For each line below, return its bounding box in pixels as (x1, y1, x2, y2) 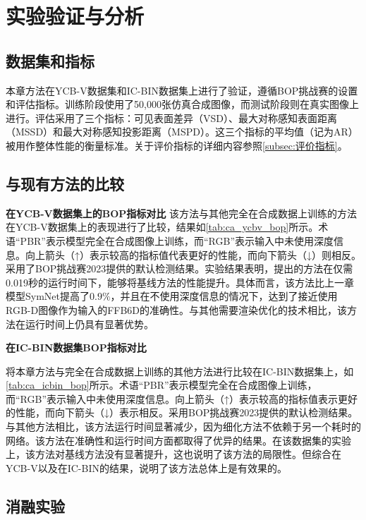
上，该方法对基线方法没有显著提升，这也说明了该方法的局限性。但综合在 (6, 447, 341, 461)
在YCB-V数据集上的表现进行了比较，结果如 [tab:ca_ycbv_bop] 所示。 (6, 219, 319, 234)
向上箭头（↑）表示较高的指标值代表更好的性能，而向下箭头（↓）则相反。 (25, 247, 361, 262)
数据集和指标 (6, 49, 94, 71)
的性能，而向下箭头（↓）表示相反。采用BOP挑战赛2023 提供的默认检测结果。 (6, 405, 358, 420)
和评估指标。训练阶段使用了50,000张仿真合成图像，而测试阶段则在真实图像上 (6, 97, 359, 111)
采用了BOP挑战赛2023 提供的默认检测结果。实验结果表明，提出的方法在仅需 (6, 261, 353, 276)
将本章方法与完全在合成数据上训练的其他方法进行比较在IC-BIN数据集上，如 (6, 363, 354, 378)
